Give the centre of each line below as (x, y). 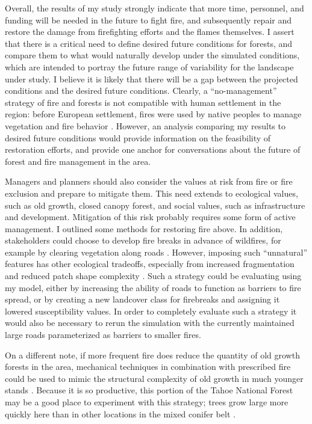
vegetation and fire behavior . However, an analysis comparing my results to (145, 125)
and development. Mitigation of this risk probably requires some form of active (150, 217)
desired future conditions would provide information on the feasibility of (138, 137)
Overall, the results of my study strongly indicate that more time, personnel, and (154, 8)
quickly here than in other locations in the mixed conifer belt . (120, 413)
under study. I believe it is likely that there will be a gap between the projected (151, 78)
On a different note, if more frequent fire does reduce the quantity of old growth (152, 355)
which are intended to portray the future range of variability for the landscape (149, 66)
